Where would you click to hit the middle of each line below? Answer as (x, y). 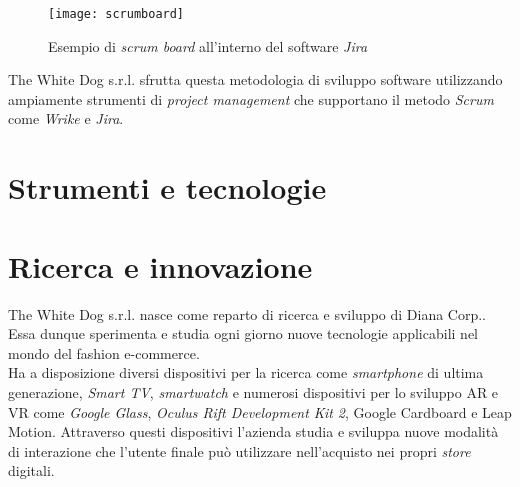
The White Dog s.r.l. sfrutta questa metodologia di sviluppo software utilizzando (255, 79)
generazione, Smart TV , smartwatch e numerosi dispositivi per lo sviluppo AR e (253, 391)
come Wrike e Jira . (66, 118)
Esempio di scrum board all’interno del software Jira (208, 45)
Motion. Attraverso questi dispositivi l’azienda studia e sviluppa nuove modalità (253, 431)
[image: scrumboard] (116, 14)
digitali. (31, 470)
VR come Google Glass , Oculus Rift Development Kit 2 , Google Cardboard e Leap (260, 411)
